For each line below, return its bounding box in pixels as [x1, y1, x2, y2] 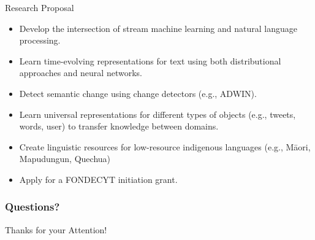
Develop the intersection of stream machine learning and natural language [19, 21, 297, 34]
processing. [19, 34, 61, 47]
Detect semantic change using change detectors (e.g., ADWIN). [19, 87, 257, 99]
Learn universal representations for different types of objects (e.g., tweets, [19, 107, 296, 120]
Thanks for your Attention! [5, 223, 107, 236]
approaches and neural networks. [19, 66, 142, 79]
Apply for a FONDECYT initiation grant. [19, 172, 178, 185]
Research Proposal [5, 1, 74, 14]
